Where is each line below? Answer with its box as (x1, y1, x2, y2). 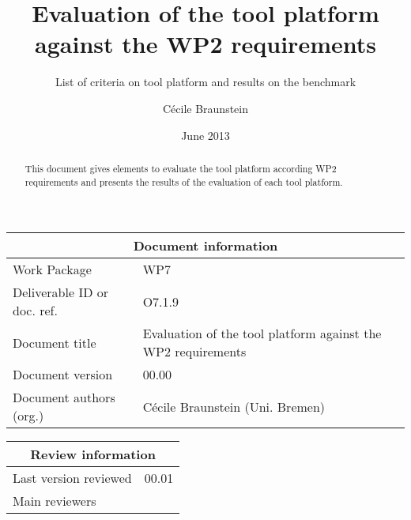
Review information (30, 445, 156, 464)
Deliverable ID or (13, 283, 108, 302)
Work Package (13, 260, 92, 279)
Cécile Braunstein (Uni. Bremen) (142, 397, 326, 416)
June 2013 (181, 126, 230, 143)
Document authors (13, 388, 115, 407)
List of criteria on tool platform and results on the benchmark (55, 73, 356, 90)
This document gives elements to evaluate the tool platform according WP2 (25, 161, 337, 175)
